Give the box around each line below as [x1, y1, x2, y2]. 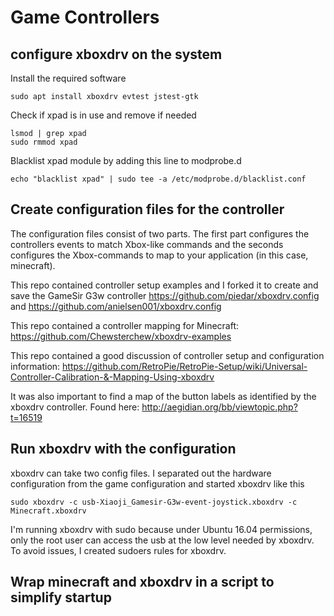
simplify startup [10, 589, 112, 606]
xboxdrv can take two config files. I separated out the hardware [10, 467, 272, 479]
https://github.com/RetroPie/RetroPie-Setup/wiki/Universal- [62, 360, 308, 372]
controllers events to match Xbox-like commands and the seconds [10, 238, 284, 250]
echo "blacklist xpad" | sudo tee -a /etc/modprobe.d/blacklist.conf [10, 174, 307, 184]
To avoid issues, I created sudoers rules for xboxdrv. [10, 544, 227, 556]
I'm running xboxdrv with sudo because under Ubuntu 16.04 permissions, [10, 523, 313, 535]
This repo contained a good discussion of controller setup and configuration [10, 349, 325, 361]
